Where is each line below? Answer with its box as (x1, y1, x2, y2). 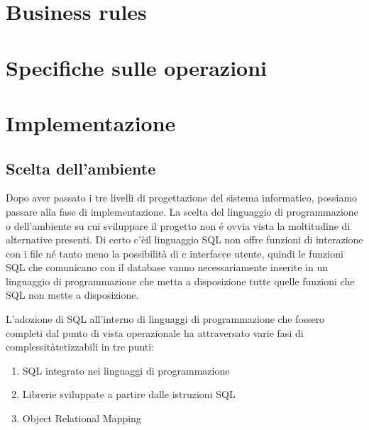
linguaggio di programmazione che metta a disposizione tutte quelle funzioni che (6, 273, 355, 288)
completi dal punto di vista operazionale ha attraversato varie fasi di (6, 325, 304, 340)
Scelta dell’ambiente (6, 157, 156, 179)
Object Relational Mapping (22, 411, 141, 426)
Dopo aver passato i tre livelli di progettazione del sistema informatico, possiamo (6, 190, 358, 205)
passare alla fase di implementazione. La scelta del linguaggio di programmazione (6, 204, 358, 219)
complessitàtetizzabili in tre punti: (6, 339, 155, 354)
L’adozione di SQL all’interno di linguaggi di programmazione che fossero (6, 312, 325, 326)
